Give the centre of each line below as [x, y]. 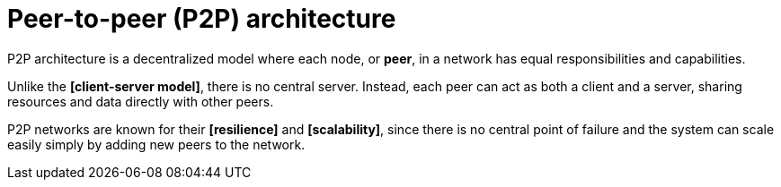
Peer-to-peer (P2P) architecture [202, 19]
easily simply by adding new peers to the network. [156, 144]
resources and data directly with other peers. [141, 101]
